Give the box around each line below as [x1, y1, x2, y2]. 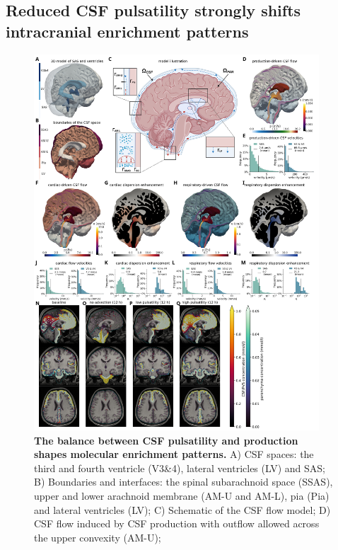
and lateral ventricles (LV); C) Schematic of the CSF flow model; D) [34, 502, 331, 517]
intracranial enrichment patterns [6, 20, 249, 42]
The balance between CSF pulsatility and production [34, 432, 298, 447]
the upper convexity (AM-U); [34, 529, 161, 544]
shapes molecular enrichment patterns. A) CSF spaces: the [34, 447, 314, 462]
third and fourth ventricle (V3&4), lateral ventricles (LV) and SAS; [34, 460, 325, 475]
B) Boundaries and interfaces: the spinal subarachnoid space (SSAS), [34, 474, 333, 489]
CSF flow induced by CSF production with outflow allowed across [34, 516, 320, 531]
